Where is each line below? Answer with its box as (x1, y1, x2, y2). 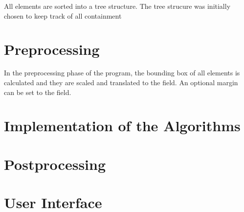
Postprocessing (4, 154, 106, 174)
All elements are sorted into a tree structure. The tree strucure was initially (4, 1, 231, 11)
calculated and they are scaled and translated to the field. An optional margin (4, 77, 238, 87)
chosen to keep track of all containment (4, 10, 122, 21)
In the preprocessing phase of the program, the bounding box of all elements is (4, 68, 240, 78)
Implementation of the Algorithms (4, 116, 241, 136)
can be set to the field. (4, 87, 71, 97)
